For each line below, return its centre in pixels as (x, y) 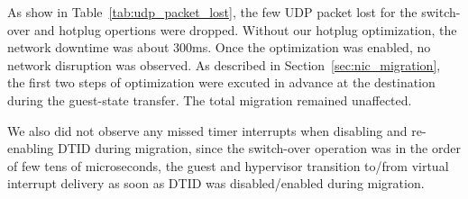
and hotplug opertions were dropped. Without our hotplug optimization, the (245, 29)
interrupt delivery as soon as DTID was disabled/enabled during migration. (216, 183)
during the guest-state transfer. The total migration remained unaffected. (210, 99)
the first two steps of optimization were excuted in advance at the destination (221, 82)
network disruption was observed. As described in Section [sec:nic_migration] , (224, 64)
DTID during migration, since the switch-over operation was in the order (259, 148)
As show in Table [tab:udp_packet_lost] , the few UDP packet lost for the (212, 12)
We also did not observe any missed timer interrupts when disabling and (207, 130)
